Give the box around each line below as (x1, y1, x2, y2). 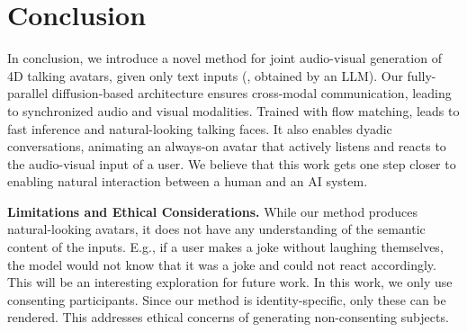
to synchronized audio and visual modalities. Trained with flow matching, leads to (7, 101, 460, 120)
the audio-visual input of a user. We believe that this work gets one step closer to (7, 154, 456, 173)
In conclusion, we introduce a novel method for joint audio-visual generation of (7, 49, 442, 67)
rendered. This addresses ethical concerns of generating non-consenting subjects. (7, 308, 449, 327)
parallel (7, 84, 49, 103)
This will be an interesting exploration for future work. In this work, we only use (7, 273, 453, 292)
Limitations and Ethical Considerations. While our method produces (7, 202, 418, 220)
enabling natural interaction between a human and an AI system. (7, 172, 368, 191)
